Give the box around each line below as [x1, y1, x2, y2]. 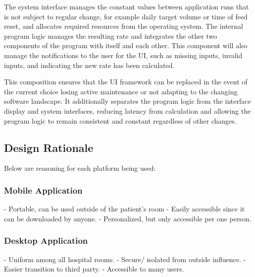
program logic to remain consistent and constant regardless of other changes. [4, 115, 237, 126]
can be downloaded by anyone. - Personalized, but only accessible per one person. [4, 213, 252, 223]
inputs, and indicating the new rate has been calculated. [4, 60, 175, 70]
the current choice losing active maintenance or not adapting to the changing [4, 86, 238, 96]
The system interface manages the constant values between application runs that [4, 1, 249, 11]
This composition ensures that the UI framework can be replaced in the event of [4, 76, 248, 87]
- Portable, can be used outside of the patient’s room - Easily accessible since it [4, 204, 245, 214]
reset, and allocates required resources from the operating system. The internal [4, 21, 243, 31]
